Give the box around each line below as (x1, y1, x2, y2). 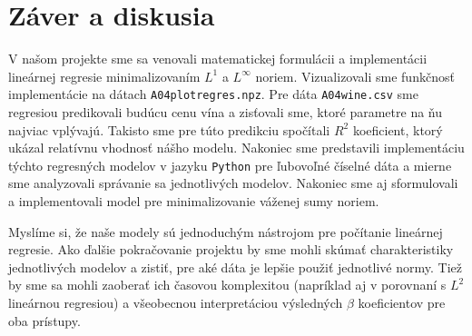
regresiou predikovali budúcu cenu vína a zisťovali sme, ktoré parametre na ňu (8, 102, 443, 121)
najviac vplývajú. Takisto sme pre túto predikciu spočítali (8, 120, 330, 139)
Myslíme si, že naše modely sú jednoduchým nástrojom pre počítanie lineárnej (8, 222, 443, 241)
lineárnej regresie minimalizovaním (8, 66, 201, 85)
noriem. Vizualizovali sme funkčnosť (255, 66, 455, 85)
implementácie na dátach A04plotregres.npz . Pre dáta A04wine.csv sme (8, 84, 418, 104)
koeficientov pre (358, 292, 446, 311)
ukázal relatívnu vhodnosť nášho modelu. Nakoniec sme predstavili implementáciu (8, 138, 465, 157)
